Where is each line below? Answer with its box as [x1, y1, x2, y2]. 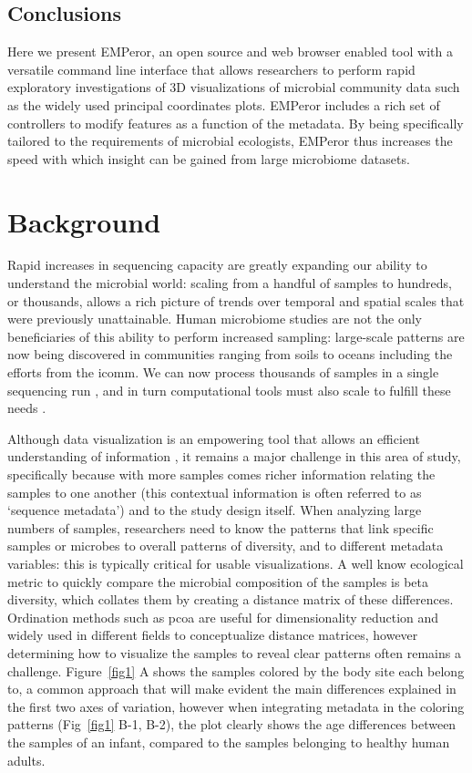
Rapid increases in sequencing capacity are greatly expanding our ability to [7, 255, 427, 274]
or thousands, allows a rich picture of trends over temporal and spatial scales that [7, 291, 465, 310]
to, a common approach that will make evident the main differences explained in [7, 679, 457, 698]
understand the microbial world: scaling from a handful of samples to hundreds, [7, 273, 452, 293]
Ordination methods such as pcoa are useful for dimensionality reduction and [7, 607, 439, 626]
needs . [7, 398, 46, 417]
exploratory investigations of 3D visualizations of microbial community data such [7, 77, 460, 97]
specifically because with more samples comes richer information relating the [7, 465, 436, 484]
